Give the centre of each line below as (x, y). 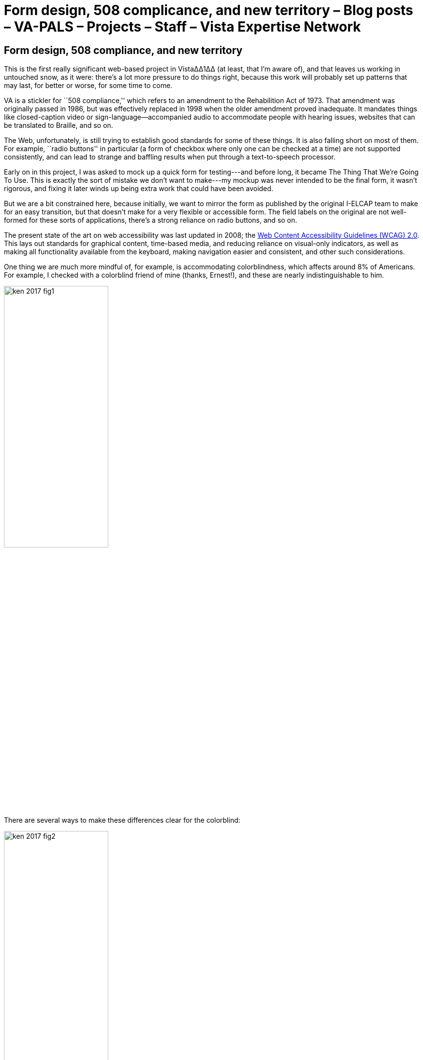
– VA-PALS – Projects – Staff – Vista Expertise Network (182, 27)
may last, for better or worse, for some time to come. (88, 86)
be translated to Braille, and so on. (59, 125)
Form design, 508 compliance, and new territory (123, 50)
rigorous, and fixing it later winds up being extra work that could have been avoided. (139, 189)
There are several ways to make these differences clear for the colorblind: (122, 820)
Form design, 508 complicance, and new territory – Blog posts (209, 10)
